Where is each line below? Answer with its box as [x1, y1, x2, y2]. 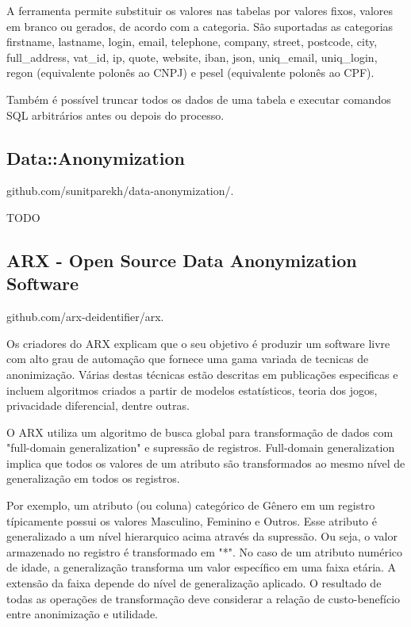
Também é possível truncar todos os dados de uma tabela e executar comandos [6, 90, 391, 107]
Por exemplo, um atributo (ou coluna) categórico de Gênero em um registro [6, 497, 375, 514]
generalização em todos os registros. [6, 470, 180, 487]
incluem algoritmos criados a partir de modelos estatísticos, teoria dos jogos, [6, 381, 378, 398]
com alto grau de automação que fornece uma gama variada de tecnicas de [6, 350, 369, 367]
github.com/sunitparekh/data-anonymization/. [6, 182, 234, 199]
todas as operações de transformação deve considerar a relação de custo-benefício [6, 590, 401, 606]
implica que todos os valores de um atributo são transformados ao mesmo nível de [6, 454, 405, 471]
